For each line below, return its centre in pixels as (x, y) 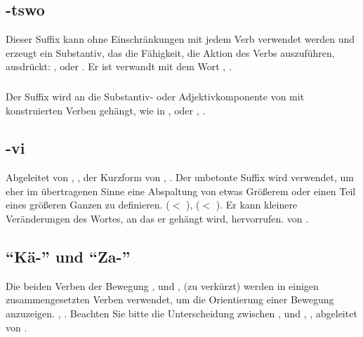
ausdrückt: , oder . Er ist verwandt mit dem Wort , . (119, 66)
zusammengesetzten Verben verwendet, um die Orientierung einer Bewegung (170, 299)
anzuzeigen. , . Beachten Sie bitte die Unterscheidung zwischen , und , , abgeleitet (181, 313)
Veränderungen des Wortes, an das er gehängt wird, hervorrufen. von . (157, 219)
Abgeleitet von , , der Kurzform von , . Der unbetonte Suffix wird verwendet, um (180, 177)
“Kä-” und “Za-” (68, 257)
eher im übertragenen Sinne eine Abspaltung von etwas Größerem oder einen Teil (181, 191)
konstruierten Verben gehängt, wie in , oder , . (106, 110)
